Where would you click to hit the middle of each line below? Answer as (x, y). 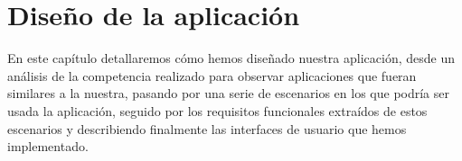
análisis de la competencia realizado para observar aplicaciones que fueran (212, 75)
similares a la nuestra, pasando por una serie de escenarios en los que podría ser (228, 93)
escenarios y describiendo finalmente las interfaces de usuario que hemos (207, 128)
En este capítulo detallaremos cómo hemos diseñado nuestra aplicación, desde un (231, 58)
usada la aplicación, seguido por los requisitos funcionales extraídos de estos (217, 110)
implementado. (48, 146)
